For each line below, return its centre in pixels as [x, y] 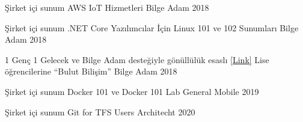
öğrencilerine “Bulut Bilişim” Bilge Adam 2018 [91, 71]
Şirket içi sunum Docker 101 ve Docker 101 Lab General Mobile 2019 [132, 91]
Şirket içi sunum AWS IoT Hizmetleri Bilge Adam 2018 [107, 7]
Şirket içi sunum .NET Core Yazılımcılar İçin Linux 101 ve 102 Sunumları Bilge [152, 27]
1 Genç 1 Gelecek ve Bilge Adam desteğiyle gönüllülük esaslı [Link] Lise [137, 59]
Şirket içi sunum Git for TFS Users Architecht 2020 [100, 111]
